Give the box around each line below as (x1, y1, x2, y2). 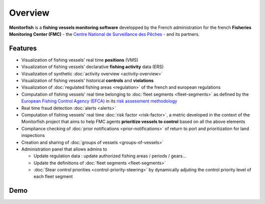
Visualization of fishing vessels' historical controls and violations (21, 77, 154, 83)
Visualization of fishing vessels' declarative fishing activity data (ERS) (21, 64, 164, 70)
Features (9, 44, 37, 52)
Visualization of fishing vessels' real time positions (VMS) (21, 57, 138, 63)
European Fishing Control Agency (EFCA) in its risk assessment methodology (21, 98, 178, 104)
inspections (21, 132, 45, 138)
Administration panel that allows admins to (21, 146, 107, 152)
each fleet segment (33, 174, 73, 179)
